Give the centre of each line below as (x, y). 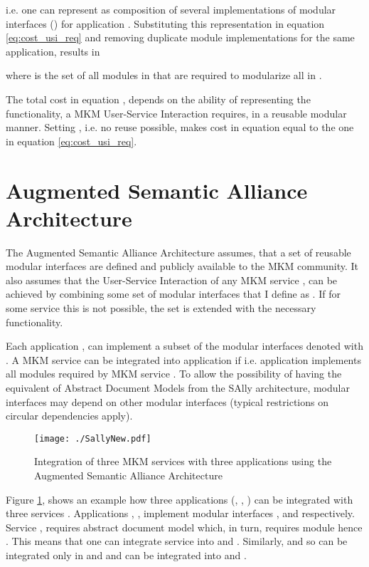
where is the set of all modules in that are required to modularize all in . (164, 75)
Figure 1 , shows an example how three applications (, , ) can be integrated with (180, 499)
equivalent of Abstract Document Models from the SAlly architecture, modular (178, 387)
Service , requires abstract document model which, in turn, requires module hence (184, 527)
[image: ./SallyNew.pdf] (93, 438)
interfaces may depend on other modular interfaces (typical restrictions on (167, 401)
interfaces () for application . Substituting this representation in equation (165, 23)
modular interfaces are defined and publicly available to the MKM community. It (182, 266)
